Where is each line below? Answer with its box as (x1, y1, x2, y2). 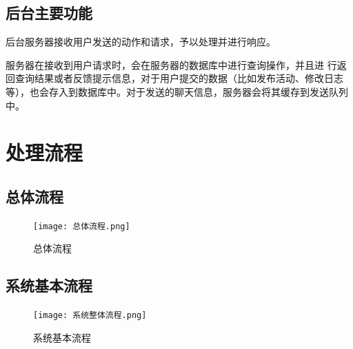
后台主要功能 (6, 2, 92, 23)
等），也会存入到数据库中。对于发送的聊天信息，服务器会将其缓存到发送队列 (6, 84, 348, 98)
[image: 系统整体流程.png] (33, 310, 147, 321)
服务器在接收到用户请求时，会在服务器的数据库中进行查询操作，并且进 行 (6, 57, 337, 72)
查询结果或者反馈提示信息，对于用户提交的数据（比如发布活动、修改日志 (14, 71, 343, 85)
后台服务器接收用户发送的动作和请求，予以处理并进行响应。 (6, 34, 276, 49)
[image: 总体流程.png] (33, 221, 130, 231)
